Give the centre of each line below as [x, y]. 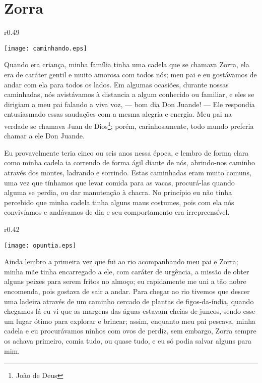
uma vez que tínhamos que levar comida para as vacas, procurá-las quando [119, 182]
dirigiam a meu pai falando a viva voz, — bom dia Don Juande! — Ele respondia [129, 104]
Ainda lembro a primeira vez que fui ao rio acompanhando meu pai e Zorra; [121, 261]
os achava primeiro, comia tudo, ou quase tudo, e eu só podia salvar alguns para [128, 340]
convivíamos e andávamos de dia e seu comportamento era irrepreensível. [117, 212]
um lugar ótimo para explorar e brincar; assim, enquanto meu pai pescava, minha [130, 321]
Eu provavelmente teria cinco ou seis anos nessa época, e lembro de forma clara [126, 152]
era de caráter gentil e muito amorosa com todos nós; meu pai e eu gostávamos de [130, 74]
